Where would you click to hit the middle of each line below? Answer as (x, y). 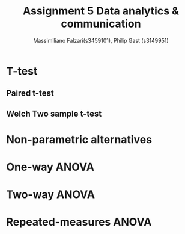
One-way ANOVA (50, 167)
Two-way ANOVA (50, 195)
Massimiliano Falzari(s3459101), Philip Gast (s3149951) (101, 40)
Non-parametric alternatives (79, 139)
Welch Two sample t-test (54, 113)
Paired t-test (30, 94)
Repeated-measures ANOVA (79, 222)
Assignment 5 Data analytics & (101, 11)
